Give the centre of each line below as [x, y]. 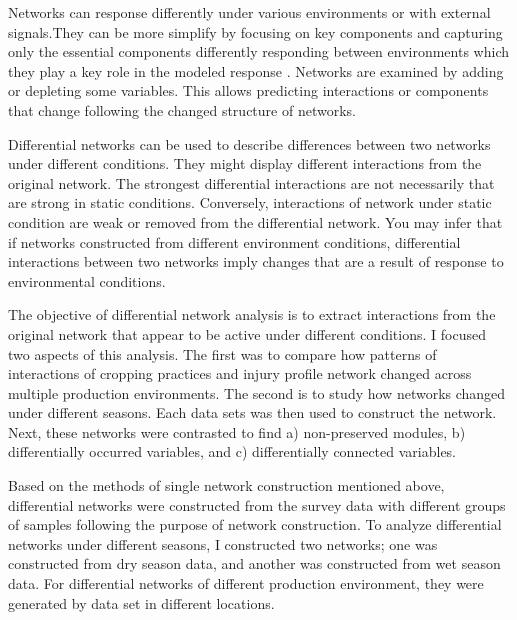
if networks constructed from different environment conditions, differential [234, 241]
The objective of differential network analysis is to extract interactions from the [252, 314]
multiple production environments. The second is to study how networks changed [257, 392]
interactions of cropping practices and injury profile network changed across [240, 373]
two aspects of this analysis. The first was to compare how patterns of [222, 353]
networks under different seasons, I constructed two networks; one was [223, 543]
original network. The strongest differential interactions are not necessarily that [251, 182]
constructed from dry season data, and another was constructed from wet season [254, 563]
